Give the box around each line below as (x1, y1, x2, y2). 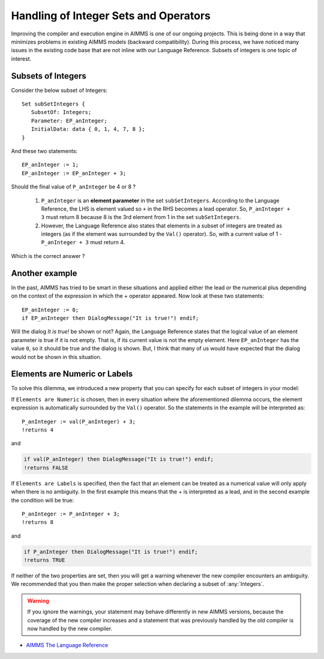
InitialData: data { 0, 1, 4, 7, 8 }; (31, 126, 145, 133)
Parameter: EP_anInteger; (31, 117, 107, 124)
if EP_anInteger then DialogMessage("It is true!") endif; (22, 314, 199, 321)
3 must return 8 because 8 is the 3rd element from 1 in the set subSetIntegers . (41, 214, 241, 221)
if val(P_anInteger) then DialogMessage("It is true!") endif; (23, 456, 214, 463)
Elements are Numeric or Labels (11, 369, 133, 379)
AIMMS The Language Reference (26, 642, 109, 649)
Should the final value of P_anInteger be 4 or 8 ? (11, 183, 136, 190)
